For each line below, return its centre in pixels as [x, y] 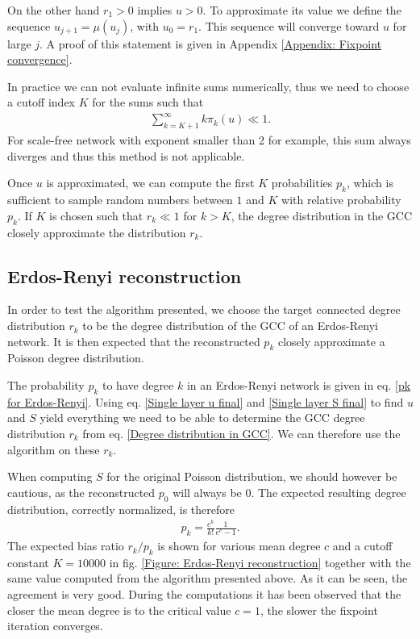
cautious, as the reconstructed [81, 492]
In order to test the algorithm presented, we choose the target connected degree [204, 309]
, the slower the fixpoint [319, 610]
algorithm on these [54, 449]
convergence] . [40, 59]
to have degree [138, 385]
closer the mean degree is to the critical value [119, 610]
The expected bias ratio [66, 546]
